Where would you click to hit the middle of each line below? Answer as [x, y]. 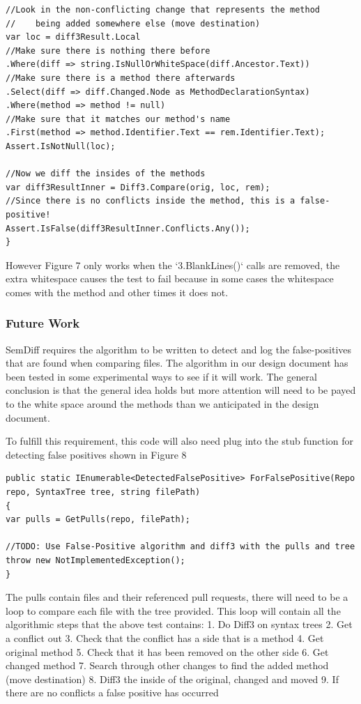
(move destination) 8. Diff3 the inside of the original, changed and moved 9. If [172, 679]
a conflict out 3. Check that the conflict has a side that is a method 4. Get [165, 637]
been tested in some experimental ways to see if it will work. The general [161, 376]
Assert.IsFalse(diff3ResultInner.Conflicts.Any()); [128, 228]
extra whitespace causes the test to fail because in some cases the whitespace [170, 278]
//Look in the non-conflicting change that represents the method [163, 10]
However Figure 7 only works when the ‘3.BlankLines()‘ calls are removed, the [173, 265]
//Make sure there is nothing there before [108, 51]
